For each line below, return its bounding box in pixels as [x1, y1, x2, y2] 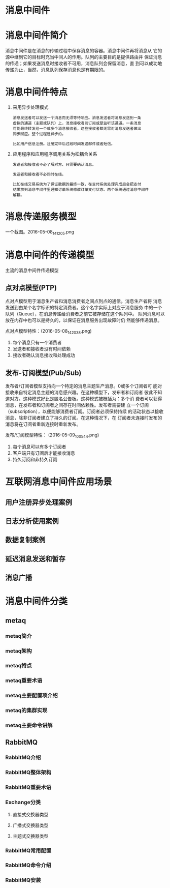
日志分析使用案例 [5, 517, 59, 525]
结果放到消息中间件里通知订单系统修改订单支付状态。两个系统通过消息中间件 [12, 187, 149, 192]
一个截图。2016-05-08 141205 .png [5, 229, 75, 236]
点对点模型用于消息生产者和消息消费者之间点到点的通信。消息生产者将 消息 [5, 298, 162, 304]
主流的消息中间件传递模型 [5, 267, 59, 273]
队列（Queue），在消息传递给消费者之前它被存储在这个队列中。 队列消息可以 [5, 311, 165, 317]
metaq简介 [5, 632, 32, 639]
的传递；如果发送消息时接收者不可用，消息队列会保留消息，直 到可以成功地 [5, 61, 162, 67]
